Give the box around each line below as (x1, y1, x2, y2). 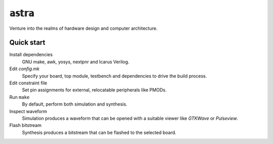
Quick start (9, 38, 45, 47)
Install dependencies (9, 52, 53, 58)
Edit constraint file (9, 80, 48, 86)
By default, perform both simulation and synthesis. (22, 101, 127, 107)
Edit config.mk (9, 66, 40, 72)
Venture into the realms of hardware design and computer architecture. (9, 25, 158, 31)
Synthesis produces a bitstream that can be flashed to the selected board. (22, 129, 176, 135)
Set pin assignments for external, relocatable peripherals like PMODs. (22, 87, 167, 93)
